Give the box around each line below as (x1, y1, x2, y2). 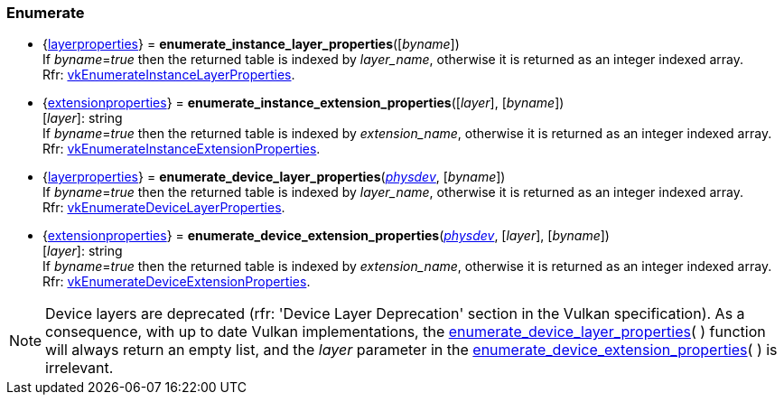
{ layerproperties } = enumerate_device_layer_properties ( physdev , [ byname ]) (42, 169, 506, 185)
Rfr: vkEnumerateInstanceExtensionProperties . (42, 141, 321, 157)
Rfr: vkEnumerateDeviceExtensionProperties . (42, 274, 311, 290)
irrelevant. (45, 359, 114, 378)
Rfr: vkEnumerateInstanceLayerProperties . (42, 67, 295, 83)
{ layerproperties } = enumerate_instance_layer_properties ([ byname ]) (42, 36, 460, 52)
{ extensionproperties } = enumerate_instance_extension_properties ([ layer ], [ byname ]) (42, 95, 565, 111)
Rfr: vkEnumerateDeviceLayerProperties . (42, 200, 285, 216)
